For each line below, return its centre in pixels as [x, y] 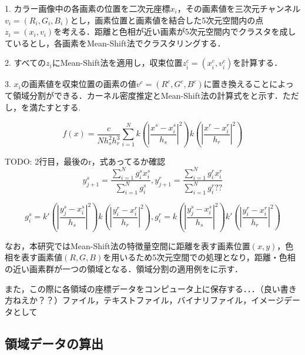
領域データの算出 [54, 343]
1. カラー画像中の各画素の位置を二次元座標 [88, 8]
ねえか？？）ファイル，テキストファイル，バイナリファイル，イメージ [148, 300]
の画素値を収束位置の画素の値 [78, 84]
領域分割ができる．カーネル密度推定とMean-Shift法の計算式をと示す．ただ [156, 96]
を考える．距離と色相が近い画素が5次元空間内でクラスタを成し [175, 31]
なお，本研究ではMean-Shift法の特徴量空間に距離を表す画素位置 [128, 245]
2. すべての [26, 63]
